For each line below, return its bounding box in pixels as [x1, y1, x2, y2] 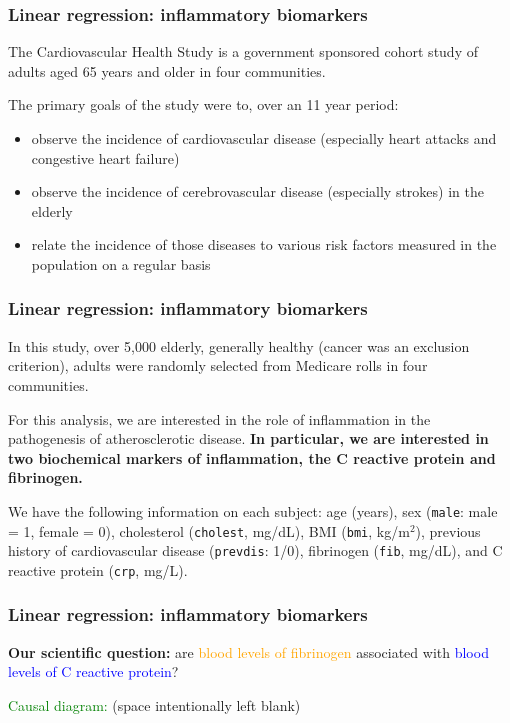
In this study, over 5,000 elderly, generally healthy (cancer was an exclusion [8, 335, 470, 356]
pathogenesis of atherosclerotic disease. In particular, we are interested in [8, 428, 489, 449]
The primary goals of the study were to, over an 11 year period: [8, 94, 399, 115]
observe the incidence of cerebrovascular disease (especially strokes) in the [31, 181, 484, 202]
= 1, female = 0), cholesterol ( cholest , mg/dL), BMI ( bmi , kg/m [8, 520, 410, 541]
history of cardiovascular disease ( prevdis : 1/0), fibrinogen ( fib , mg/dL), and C [8, 540, 503, 561]
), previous [415, 520, 481, 541]
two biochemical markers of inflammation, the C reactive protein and [8, 447, 496, 468]
